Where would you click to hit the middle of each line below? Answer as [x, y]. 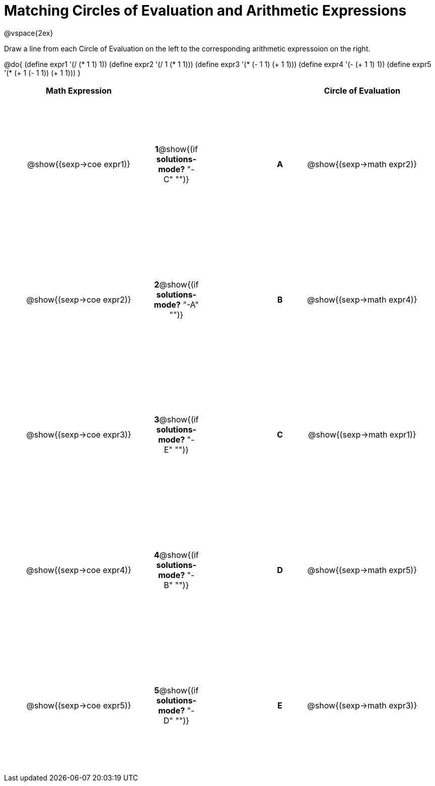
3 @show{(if [176, 420]
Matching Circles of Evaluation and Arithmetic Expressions [205, 11]
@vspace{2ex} [29, 33]
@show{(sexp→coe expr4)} [79, 570]
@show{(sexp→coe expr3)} [79, 435]
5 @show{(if [176, 690]
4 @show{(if [176, 555]
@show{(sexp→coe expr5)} [79, 705]
